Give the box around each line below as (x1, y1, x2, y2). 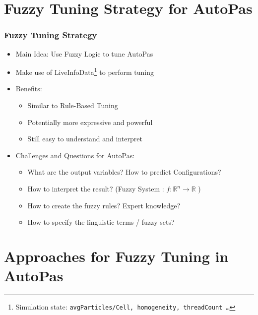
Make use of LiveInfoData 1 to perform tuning (15, 65, 154, 77)
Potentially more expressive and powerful (27, 117, 153, 127)
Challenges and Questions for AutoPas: (15, 150, 135, 160)
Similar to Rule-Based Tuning (27, 100, 118, 111)
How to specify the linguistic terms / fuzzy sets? (27, 217, 175, 227)
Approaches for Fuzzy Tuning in (4, 246, 229, 266)
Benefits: (15, 83, 42, 94)
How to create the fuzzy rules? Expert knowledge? (27, 200, 181, 210)
